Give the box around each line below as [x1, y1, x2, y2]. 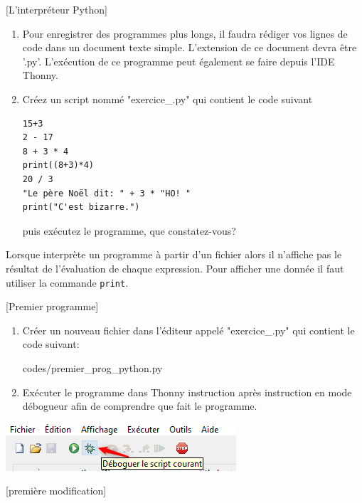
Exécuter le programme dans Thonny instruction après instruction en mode [22, 384, 352, 399]
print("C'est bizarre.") [22, 202, 140, 213]
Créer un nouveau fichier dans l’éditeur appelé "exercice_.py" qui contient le [22, 322, 355, 337]
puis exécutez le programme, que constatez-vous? [22, 223, 236, 238]
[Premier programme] [6, 299, 99, 314]
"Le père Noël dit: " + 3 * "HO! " [22, 188, 191, 198]
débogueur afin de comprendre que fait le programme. [22, 398, 257, 413]
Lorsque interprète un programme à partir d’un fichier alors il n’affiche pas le [6, 247, 342, 262]
